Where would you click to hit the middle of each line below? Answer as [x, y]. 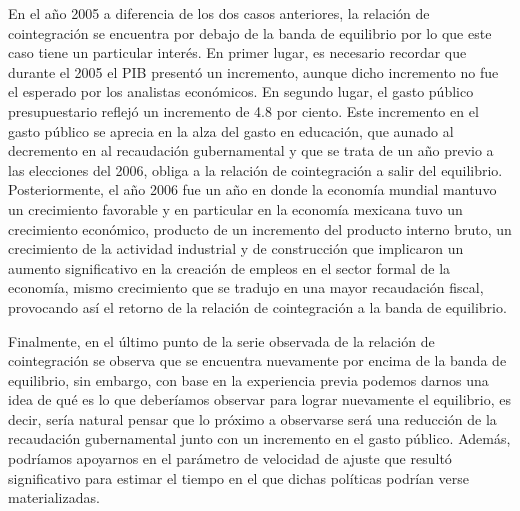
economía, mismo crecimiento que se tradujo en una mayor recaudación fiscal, [246, 287]
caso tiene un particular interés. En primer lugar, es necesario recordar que [237, 52]
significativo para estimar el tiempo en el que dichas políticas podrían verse [238, 477]
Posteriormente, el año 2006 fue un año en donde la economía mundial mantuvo [252, 189]
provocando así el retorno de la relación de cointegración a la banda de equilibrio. [257, 306]
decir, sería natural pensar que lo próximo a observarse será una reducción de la [252, 418]
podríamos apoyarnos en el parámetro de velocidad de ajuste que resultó [230, 458]
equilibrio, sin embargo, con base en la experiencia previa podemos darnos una [248, 379]
